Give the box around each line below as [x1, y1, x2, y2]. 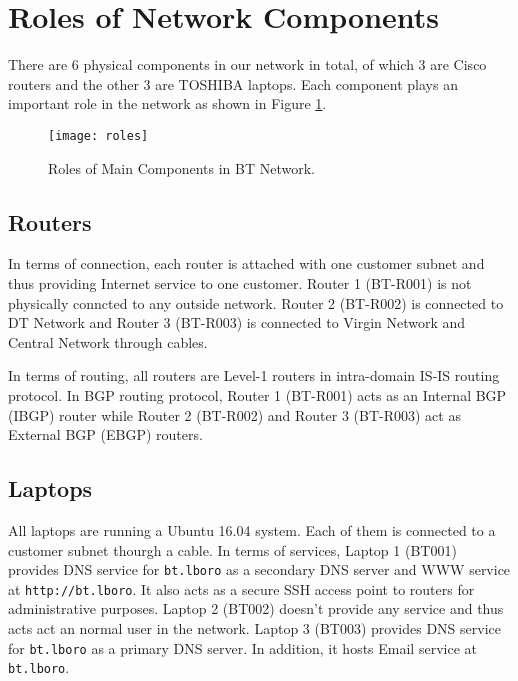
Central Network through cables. [8, 331, 208, 352]
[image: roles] [48, 128, 149, 143]
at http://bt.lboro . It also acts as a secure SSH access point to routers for [8, 578, 475, 599]
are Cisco [430, 54, 487, 75]
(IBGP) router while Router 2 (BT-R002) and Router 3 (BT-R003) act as [8, 404, 461, 425]
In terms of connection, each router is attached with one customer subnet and [8, 253, 485, 274]
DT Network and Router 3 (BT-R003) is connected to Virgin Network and [8, 312, 466, 333]
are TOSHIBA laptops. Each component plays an [155, 73, 458, 94]
